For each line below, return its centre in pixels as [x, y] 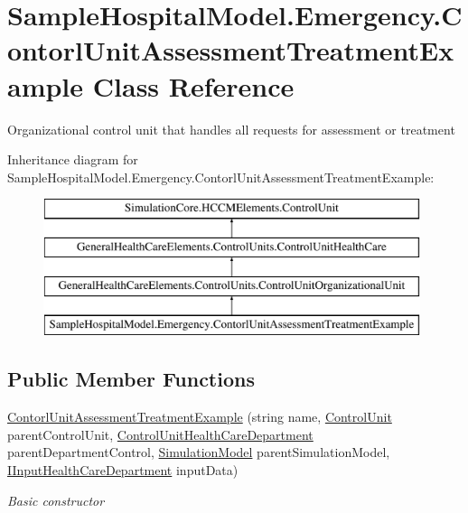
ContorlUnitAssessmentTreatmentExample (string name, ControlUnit [200, 417]
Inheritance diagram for [73, 159]
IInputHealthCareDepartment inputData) [123, 470]
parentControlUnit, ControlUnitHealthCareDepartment [160, 434]
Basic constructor [56, 500]
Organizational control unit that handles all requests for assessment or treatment [231, 129]
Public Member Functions [131, 379]
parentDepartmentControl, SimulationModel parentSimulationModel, [199, 452]
